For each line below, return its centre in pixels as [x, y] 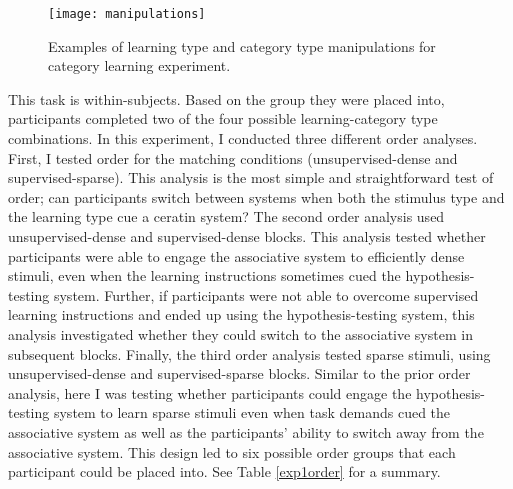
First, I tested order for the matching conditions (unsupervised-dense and [233, 157]
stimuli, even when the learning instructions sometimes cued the [204, 275]
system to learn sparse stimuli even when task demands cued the [252, 412]
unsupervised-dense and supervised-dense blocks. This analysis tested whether [247, 236]
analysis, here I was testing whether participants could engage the [210, 392]
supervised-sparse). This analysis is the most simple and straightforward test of [251, 177]
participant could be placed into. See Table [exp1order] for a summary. [224, 471]
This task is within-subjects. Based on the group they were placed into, [226, 98]
